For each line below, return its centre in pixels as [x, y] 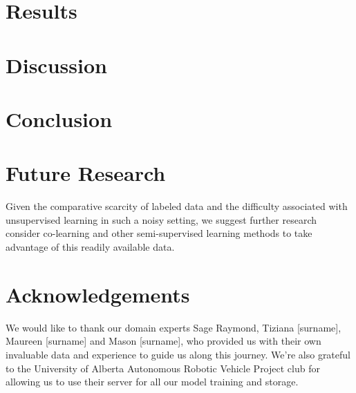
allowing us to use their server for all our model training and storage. [152, 382]
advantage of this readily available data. [90, 247]
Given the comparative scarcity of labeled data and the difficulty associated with [177, 206]
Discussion [56, 65]
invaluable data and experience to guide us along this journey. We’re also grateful [178, 354]
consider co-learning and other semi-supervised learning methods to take [159, 233]
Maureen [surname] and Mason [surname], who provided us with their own [163, 341]
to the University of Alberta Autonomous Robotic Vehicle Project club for [163, 368]
